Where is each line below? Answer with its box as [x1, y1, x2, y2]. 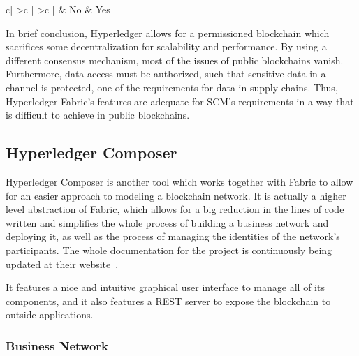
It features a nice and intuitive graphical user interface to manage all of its [6, 280, 325, 295]
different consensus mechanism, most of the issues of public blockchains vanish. [6, 52, 344, 67]
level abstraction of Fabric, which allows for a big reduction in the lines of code [6, 202, 344, 216]
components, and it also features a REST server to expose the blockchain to [6, 293, 331, 308]
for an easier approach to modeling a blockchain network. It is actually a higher [6, 188, 346, 202]
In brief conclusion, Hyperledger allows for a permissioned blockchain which [6, 25, 330, 40]
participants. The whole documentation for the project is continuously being [6, 242, 332, 257]
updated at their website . [6, 256, 119, 271]
